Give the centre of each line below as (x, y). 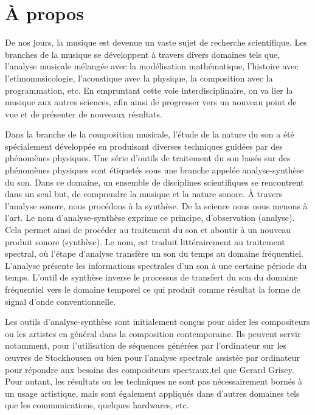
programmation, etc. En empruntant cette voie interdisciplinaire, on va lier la (149, 90)
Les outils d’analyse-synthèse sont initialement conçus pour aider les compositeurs (157, 322)
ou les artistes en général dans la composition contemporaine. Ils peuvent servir (153, 333)
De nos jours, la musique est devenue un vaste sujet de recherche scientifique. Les (156, 42)
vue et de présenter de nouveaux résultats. (84, 113)
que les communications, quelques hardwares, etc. (97, 405)
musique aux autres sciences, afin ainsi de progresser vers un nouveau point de (151, 102)
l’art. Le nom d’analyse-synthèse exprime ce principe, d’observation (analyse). (150, 218)
